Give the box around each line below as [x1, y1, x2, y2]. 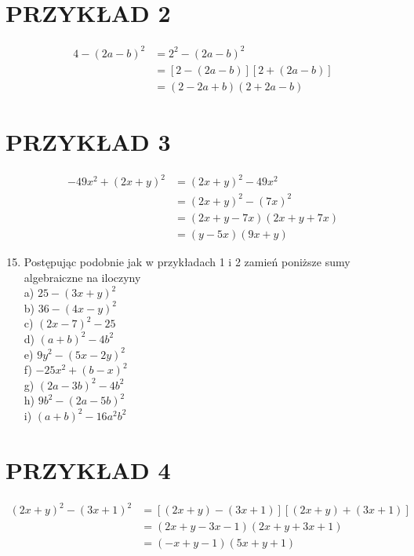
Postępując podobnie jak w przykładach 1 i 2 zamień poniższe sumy [24, 253, 350, 269]
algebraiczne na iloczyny [24, 269, 141, 285]
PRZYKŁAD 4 [5, 453, 171, 485]
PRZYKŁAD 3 [5, 125, 171, 157]
